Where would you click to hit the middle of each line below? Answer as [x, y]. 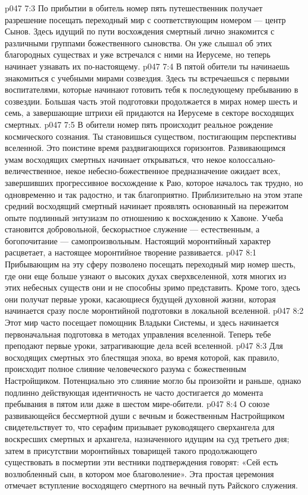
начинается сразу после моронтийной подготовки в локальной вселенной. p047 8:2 [154, 310]
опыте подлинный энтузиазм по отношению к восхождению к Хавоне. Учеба [144, 217]
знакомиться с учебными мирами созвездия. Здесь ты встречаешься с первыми [147, 78]
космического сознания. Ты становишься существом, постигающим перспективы [151, 136]
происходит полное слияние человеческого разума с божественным [126, 369]
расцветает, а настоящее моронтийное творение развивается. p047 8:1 [131, 252]
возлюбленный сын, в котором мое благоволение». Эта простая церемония [139, 473]
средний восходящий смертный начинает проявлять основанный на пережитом [147, 206]
